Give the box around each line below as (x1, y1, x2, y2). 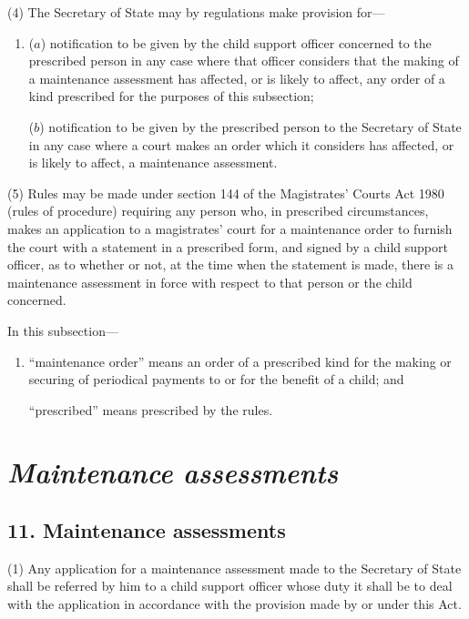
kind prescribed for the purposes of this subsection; (28, 86, 314, 106)
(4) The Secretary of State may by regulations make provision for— (7, 3, 385, 21)
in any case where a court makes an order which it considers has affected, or (28, 135, 454, 154)
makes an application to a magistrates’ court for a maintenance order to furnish (7, 218, 453, 238)
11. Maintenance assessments (7, 516, 286, 544)
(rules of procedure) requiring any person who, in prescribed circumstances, (7, 201, 429, 220)
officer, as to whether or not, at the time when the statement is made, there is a (7, 255, 454, 274)
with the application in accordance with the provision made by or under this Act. (7, 594, 462, 614)
